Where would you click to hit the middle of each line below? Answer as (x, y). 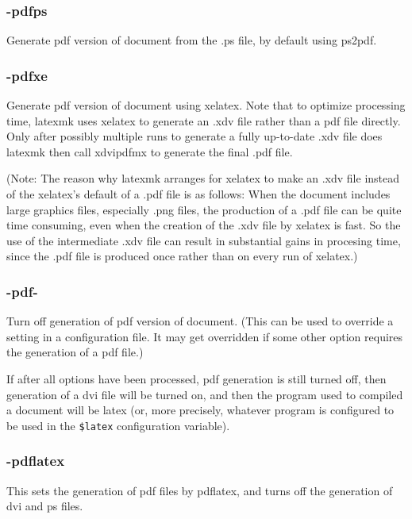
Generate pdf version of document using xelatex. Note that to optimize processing (206, 105)
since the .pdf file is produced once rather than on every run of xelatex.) (182, 256)
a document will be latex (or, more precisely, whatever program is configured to (200, 410)
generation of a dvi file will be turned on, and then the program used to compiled (205, 394)
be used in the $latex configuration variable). (118, 425)
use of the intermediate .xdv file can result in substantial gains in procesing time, (204, 240)
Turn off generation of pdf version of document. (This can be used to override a (200, 321)
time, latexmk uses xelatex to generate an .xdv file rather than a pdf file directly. (204, 120)
